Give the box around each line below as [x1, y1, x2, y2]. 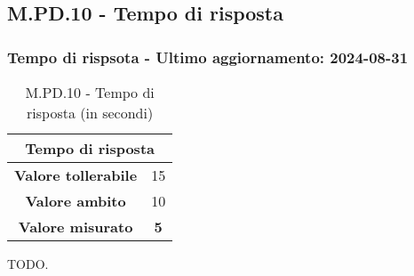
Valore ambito [25, 191, 126, 211]
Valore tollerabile [14, 165, 138, 185]
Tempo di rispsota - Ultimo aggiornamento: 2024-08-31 [7, 45, 409, 68]
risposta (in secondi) [27, 102, 154, 123]
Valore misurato [18, 216, 133, 237]
